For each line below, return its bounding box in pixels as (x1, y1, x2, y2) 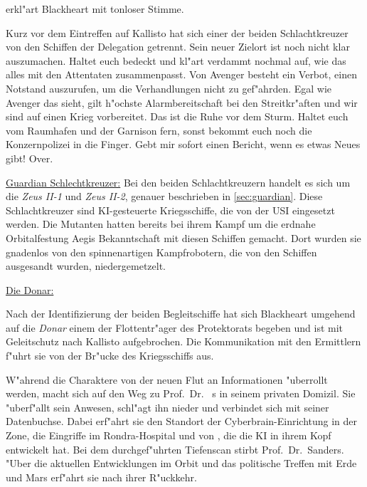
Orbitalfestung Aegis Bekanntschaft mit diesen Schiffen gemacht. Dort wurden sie (6, 230, 361, 245)
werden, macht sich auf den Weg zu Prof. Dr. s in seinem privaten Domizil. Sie (6, 386, 356, 401)
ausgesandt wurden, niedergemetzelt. (6, 258, 166, 273)
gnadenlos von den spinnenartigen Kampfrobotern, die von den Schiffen (6, 244, 317, 259)
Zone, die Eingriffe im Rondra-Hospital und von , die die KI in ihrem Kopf (6, 428, 331, 443)
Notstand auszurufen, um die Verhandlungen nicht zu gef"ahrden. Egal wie (6, 80, 332, 95)
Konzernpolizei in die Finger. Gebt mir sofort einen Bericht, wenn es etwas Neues (6, 137, 361, 152)
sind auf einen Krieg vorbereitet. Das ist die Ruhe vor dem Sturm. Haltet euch (6, 109, 349, 124)
